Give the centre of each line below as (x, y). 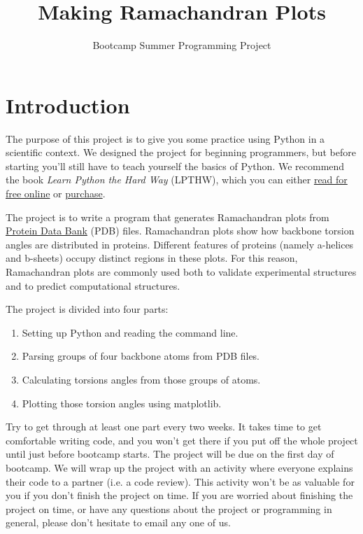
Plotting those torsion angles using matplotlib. (122, 403)
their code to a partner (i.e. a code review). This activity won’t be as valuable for (180, 481)
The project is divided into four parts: (87, 309)
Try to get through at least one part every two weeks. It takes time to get (164, 427)
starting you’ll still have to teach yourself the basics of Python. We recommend (175, 166)
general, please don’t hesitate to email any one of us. (118, 522)
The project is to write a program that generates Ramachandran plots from (168, 217)
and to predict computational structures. (93, 285)
